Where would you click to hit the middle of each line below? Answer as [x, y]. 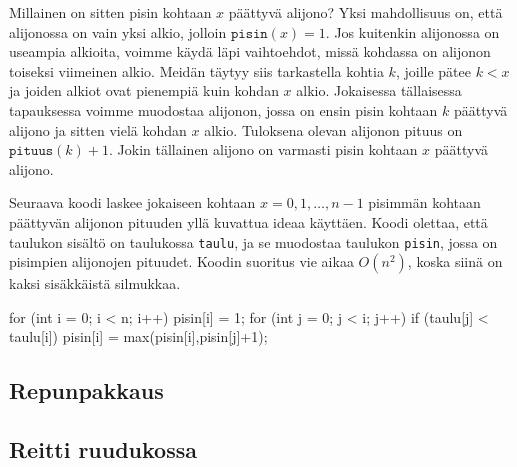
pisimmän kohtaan [424, 202]
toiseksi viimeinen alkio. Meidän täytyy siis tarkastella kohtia [196, 70]
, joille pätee [433, 70]
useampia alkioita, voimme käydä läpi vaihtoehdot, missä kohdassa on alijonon [250, 51]
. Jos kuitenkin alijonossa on [412, 31]
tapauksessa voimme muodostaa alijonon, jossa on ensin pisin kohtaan [223, 109]
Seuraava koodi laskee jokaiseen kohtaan [132, 202]
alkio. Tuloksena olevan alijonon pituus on [333, 129]
